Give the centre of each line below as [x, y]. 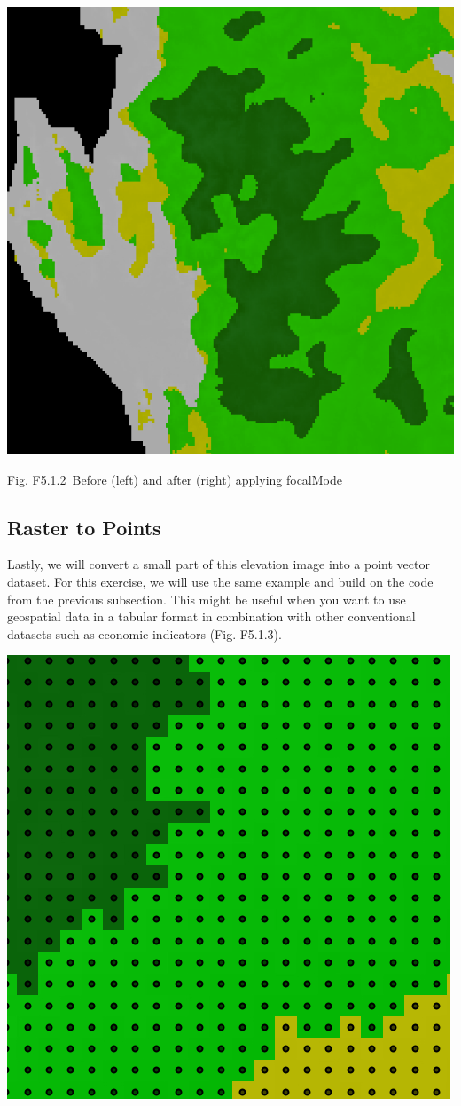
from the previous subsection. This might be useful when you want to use [207, 599]
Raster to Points [84, 527]
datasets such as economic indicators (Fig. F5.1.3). [145, 633]
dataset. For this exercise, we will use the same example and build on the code [220, 581]
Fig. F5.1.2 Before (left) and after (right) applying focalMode [175, 479]
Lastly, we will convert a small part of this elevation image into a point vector [219, 564]
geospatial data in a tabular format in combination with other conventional [211, 616]
